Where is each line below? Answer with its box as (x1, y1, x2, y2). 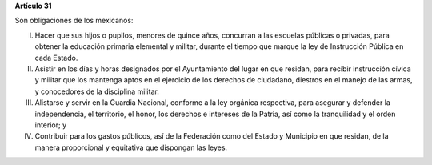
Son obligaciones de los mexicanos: (14, 16, 134, 26)
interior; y (34, 120, 67, 130)
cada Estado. (34, 53, 78, 62)
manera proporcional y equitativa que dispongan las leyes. (34, 143, 228, 152)
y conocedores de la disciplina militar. (34, 87, 159, 96)
